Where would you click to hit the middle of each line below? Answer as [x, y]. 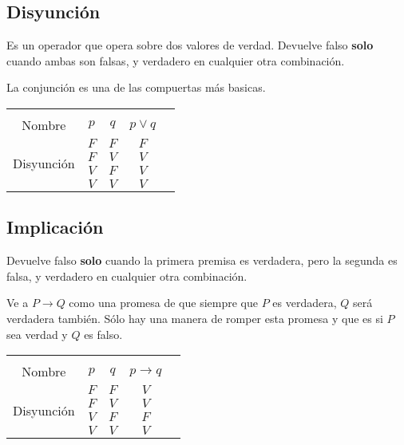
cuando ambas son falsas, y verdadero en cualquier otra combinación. [176, 60]
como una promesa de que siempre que [164, 303]
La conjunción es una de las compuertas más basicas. [136, 87]
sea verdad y [37, 334]
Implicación [55, 227]
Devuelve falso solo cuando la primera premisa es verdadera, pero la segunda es [202, 260]
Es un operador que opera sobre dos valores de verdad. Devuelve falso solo [190, 45]
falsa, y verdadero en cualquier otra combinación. [127, 276]
